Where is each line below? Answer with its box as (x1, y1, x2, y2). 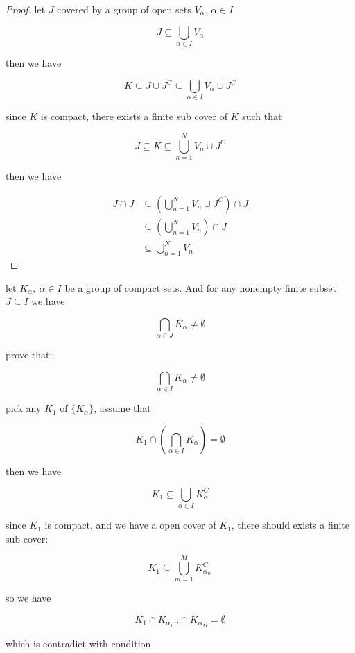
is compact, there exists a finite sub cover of (40, 109, 227, 124)
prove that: (6, 347, 53, 362)
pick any (6, 401, 42, 415)
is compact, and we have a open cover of (44, 518, 216, 532)
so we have (6, 590, 51, 605)
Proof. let (6, 2, 46, 16)
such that (242, 109, 282, 124)
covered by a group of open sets (57, 2, 191, 16)
